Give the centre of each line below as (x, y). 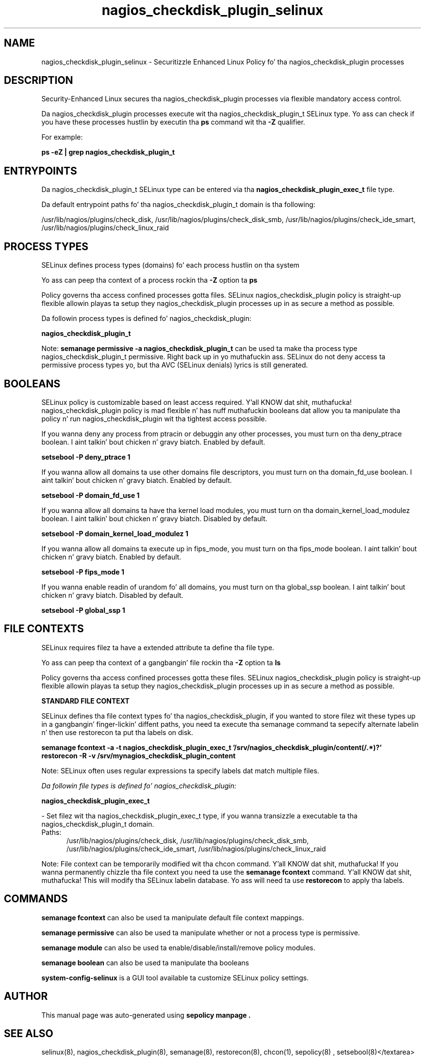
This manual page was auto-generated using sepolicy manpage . (146, 1015)
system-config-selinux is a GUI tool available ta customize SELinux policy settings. (175, 977)
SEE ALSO (29, 1033)
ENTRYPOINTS (41, 171)
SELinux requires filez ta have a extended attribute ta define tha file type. (158, 647)
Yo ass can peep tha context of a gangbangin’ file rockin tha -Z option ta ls (161, 662)
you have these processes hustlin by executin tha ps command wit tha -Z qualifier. (173, 122)
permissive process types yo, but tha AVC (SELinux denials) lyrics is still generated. (175, 365)
